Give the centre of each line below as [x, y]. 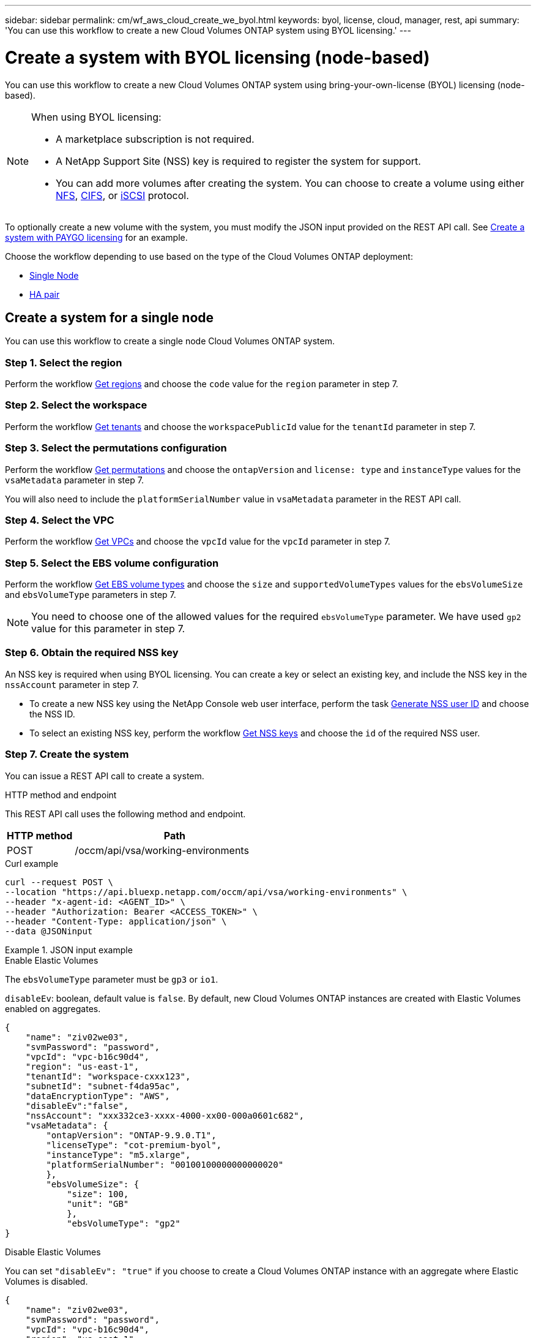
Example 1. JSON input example [69, 950]
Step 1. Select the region [64, 362]
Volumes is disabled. [47, 1281]
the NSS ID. [52, 714]
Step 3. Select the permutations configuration [116, 448]
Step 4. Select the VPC [60, 520]
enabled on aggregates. [53, 1008]
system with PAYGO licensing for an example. [96, 237]
